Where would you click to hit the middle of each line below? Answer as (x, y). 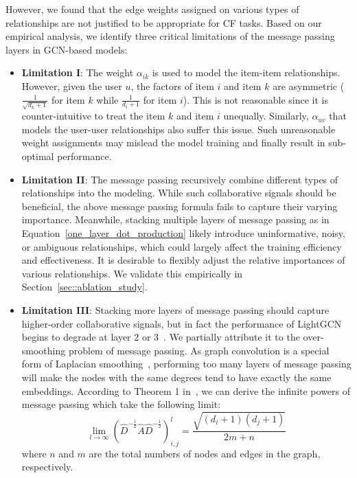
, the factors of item (172, 86)
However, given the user (72, 86)
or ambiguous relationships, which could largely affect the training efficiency (182, 246)
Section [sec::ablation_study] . (84, 287)
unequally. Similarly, (266, 116)
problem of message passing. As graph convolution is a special (199, 350)
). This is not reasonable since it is (255, 99)
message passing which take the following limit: (121, 404)
